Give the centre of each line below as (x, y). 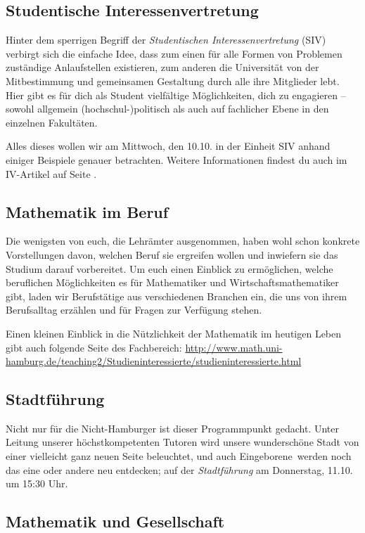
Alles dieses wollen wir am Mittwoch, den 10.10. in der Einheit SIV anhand (168, 146)
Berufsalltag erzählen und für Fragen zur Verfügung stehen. (134, 310)
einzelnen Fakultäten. (52, 122)
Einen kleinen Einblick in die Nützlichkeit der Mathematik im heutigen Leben (174, 333)
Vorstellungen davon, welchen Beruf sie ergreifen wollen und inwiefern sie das (172, 254)
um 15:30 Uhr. (37, 483)
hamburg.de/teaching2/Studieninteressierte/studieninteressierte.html (154, 361)
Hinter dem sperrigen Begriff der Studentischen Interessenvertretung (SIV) (166, 40)
